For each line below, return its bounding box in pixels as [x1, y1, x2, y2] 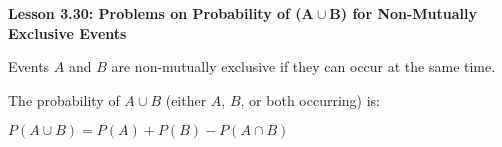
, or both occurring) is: [240, 89, 381, 110]
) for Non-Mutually [340, 3, 478, 23]
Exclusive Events [8, 22, 127, 43]
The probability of [8, 89, 120, 110]
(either [165, 89, 207, 110]
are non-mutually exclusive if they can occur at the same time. [111, 56, 496, 77]
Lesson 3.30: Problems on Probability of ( [8, 3, 302, 23]
